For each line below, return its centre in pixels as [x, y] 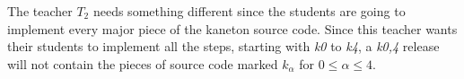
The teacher [40, 11]
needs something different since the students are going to [249, 11]
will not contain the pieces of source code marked [143, 63]
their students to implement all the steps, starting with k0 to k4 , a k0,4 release [223, 46]
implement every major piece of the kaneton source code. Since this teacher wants [232, 28]
